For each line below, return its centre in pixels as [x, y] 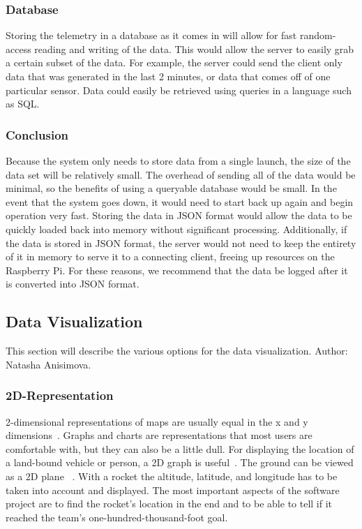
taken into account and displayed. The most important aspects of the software [173, 490]
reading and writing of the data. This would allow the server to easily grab [194, 49]
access [18, 49]
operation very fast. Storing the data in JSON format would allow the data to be [179, 215]
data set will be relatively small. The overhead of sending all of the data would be [181, 174]
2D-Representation [60, 395]
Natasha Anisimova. [48, 364]
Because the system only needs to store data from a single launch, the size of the [178, 161]
